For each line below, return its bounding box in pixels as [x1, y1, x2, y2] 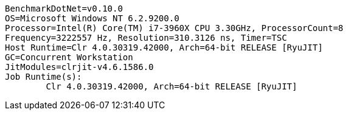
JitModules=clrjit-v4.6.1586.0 [5, 62, 154, 72]
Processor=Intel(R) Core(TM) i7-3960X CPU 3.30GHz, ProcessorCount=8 [5, 23, 344, 33]
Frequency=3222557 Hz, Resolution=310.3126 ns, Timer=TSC [5, 33, 287, 43]
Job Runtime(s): [5, 72, 82, 82]
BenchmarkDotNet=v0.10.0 [5, 4, 123, 13]
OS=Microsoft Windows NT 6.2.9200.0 [5, 13, 179, 23]
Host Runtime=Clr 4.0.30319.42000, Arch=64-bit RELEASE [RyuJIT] [5, 43, 323, 52]
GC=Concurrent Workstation [5, 52, 133, 62]
